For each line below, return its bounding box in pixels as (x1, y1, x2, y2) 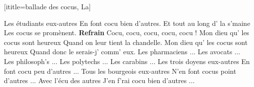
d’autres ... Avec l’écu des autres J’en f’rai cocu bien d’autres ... (4, 75, 195, 86)
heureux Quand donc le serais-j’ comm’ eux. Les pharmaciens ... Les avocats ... (4, 46, 240, 57)
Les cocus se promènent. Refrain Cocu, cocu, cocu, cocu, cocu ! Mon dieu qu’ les (4, 27, 250, 38)
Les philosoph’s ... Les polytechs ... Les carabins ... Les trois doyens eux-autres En (4, 56, 250, 66)
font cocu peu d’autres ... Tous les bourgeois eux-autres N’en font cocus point (4, 65, 236, 76)
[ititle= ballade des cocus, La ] (4, 1, 91, 11)
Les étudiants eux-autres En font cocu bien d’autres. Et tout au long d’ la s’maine (4, 18, 251, 28)
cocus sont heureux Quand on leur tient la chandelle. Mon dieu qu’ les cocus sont (4, 37, 248, 47)
